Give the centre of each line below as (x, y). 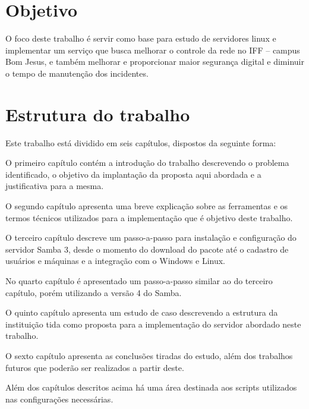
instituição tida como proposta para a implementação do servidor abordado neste (153, 324)
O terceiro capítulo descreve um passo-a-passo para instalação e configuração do (151, 237)
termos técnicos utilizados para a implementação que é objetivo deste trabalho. (149, 217)
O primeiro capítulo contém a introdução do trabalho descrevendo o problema (147, 163)
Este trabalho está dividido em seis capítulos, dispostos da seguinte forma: (141, 142)
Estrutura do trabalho (98, 114)
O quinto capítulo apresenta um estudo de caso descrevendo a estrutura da (142, 312)
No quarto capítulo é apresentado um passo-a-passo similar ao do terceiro (139, 280)
